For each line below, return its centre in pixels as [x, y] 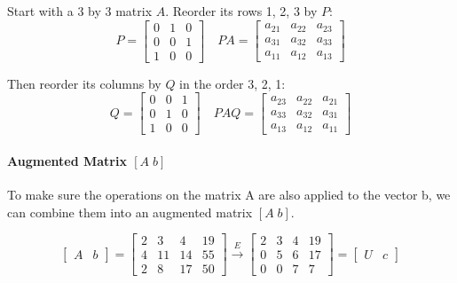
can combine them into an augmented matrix [130, 212]
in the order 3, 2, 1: [232, 83]
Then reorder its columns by [84, 83]
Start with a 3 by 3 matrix [80, 11]
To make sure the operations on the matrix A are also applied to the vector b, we [229, 195]
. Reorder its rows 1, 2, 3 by [241, 11]
